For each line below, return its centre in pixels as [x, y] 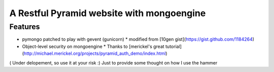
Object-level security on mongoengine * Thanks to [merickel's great [93, 46]
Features [25, 27]
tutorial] [174, 46]
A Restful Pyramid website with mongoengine [108, 13]
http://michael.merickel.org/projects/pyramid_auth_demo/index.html [95, 53]
